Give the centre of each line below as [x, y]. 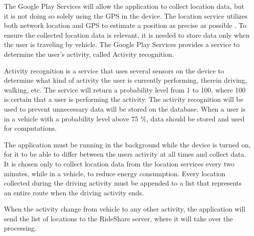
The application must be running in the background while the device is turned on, [127, 144]
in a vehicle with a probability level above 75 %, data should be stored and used [124, 118]
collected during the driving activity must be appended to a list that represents [123, 183]
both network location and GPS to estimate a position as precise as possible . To [125, 25]
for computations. [30, 128]
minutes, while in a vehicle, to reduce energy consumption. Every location [115, 173]
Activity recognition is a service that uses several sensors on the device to [114, 70]
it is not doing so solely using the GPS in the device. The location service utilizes [126, 15]
